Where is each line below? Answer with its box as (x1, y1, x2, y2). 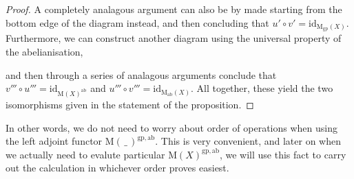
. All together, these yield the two (190, 81, 333, 95)
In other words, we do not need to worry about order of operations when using (6, 120, 337, 134)
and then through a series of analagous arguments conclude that (6, 67, 277, 82)
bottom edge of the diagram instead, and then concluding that (6, 15, 269, 29)
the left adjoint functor (6, 134, 103, 148)
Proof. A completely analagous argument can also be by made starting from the (6, 2, 342, 16)
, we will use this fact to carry (219, 147, 346, 161)
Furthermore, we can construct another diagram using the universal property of (6, 31, 342, 45)
